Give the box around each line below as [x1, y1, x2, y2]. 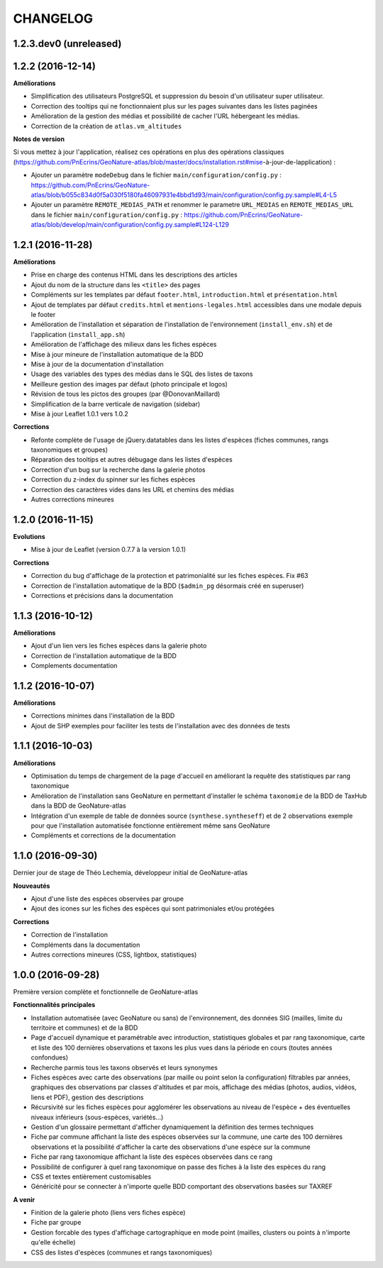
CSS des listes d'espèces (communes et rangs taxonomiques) [30, 1248, 213, 1257]
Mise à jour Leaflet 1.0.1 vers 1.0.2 [30, 409, 129, 418]
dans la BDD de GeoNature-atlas [30, 801, 127, 810]
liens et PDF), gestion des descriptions [30, 1093, 144, 1101]
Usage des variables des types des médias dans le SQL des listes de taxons [30, 369, 253, 379]
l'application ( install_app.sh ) [30, 330, 126, 338]
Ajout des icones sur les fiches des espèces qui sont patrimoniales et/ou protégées [30, 904, 274, 913]
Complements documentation [30, 661, 118, 669]
